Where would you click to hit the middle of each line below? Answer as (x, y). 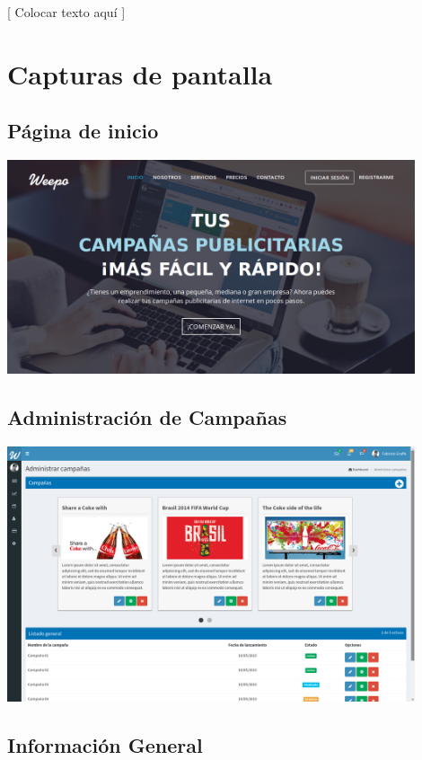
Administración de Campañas (147, 417)
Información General (105, 744)
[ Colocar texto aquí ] (66, 12)
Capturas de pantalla (140, 73)
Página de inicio (83, 131)
